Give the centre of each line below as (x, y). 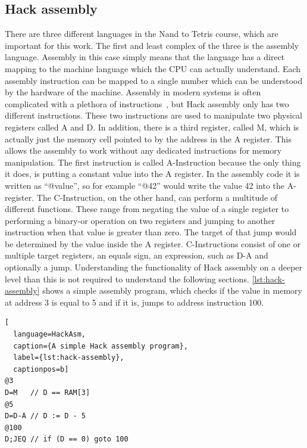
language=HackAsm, (50, 335)
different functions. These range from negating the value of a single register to (147, 209)
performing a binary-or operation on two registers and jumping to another (140, 220)
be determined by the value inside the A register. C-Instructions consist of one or (153, 243)
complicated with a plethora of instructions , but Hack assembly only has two (147, 103)
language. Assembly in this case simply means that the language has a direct (145, 57)
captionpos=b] (41, 369)
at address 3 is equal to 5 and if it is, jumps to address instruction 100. (134, 302)
